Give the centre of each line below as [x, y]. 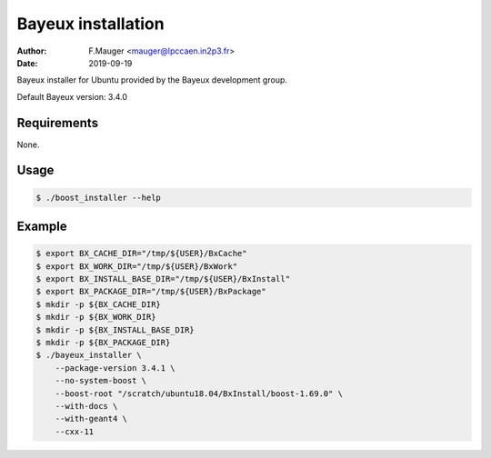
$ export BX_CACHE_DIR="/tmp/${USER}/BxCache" [141, 254]
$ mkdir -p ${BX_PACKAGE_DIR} [103, 342]
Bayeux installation [90, 24]
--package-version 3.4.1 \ [115, 368]
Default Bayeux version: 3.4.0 [72, 96]
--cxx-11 [75, 431]
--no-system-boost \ [101, 381]
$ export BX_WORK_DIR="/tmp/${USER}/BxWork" [137, 266]
